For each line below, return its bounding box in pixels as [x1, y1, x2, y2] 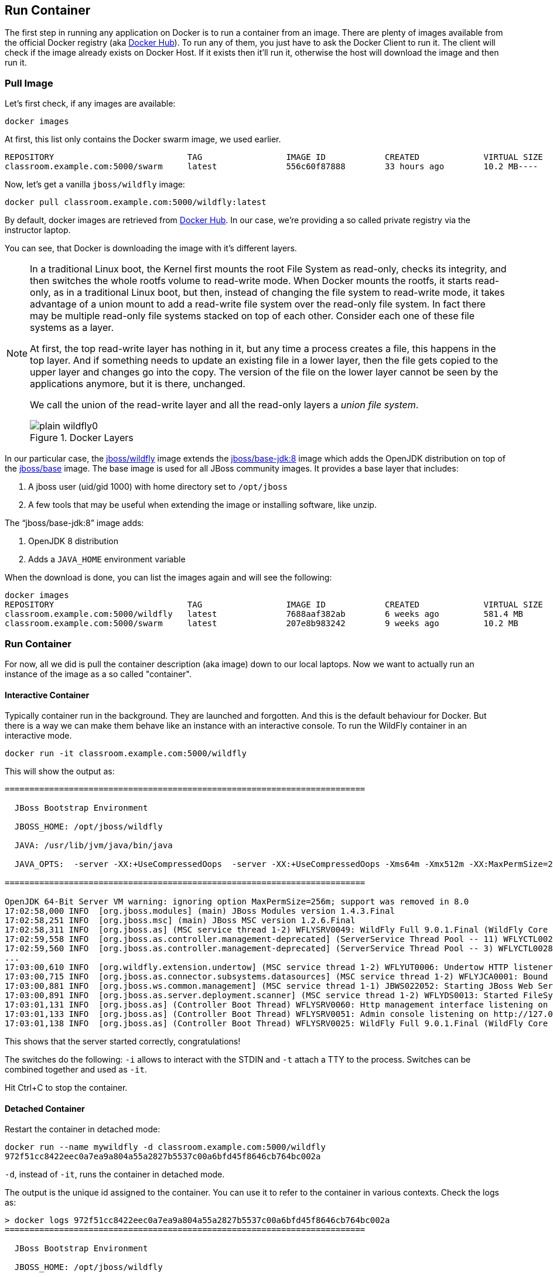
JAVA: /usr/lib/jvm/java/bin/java [14, 841, 173, 851]
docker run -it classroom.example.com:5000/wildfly [5, 749, 247, 759]
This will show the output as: [5, 766, 115, 777]
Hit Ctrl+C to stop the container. [5, 1083, 128, 1093]
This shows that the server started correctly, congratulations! [5, 1036, 241, 1047]
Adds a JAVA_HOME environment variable [28, 554, 186, 565]
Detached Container [5, 1103, 85, 1114]
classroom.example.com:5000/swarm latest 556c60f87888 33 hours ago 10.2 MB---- [5, 162, 538, 172]
